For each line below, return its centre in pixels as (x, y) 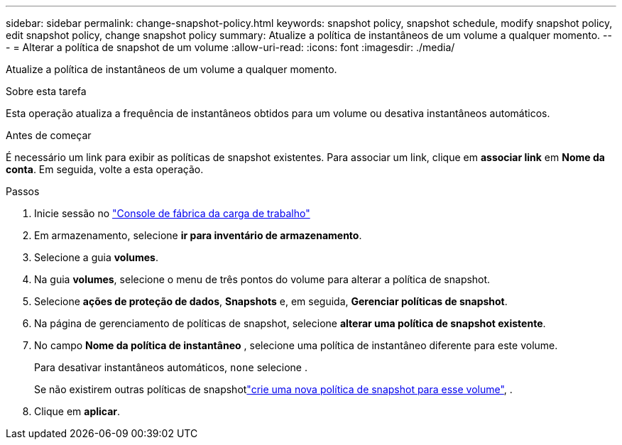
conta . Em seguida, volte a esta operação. (105, 169)
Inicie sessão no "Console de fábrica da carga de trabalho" (172, 213)
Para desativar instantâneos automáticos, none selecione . (171, 367)
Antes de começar (49, 135)
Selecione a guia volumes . (96, 257)
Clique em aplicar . (77, 411)
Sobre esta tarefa (46, 91)
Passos (23, 191)
